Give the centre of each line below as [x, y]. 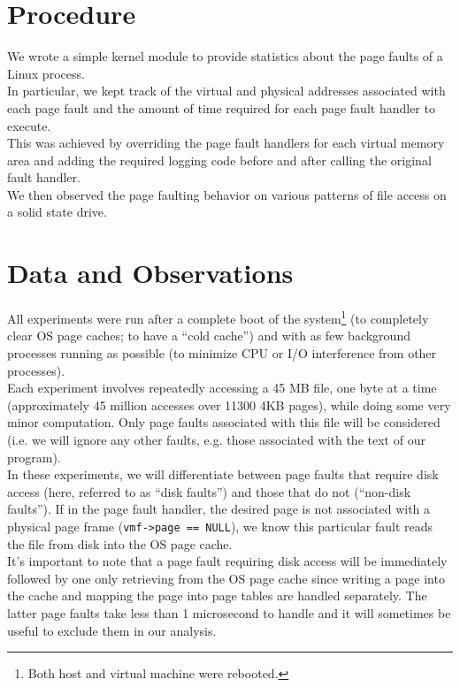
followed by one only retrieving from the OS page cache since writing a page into [226, 578]
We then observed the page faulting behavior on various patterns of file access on [227, 194]
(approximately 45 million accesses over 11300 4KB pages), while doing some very [229, 405]
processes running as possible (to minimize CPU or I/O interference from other [222, 353]
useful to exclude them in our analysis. [112, 630]
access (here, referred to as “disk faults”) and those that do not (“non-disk [209, 491]
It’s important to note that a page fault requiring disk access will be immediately [227, 561]
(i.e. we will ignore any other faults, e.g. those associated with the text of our [216, 439]
